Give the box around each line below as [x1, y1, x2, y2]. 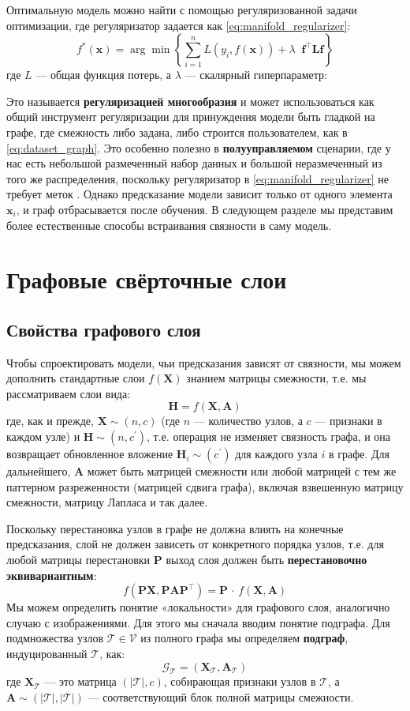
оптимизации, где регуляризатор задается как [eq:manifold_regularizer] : [6, 17, 351, 33]
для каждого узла [235, 446, 318, 462]
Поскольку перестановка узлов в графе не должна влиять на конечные [6, 520, 344, 536]
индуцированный [6, 645, 88, 662]
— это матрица [44, 673, 117, 690]
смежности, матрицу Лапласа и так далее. [6, 494, 208, 510]
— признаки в [315, 412, 382, 429]
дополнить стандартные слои [6, 370, 145, 386]
